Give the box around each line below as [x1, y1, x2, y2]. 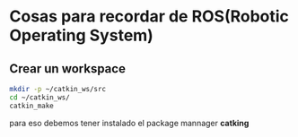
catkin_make [9, 101, 54, 110]
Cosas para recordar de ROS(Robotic [9, 6, 290, 27]
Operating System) [9, 25, 154, 46]
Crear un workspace [9, 61, 126, 76]
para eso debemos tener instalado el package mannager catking [9, 117, 250, 128]
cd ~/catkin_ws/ [9, 92, 70, 102]
